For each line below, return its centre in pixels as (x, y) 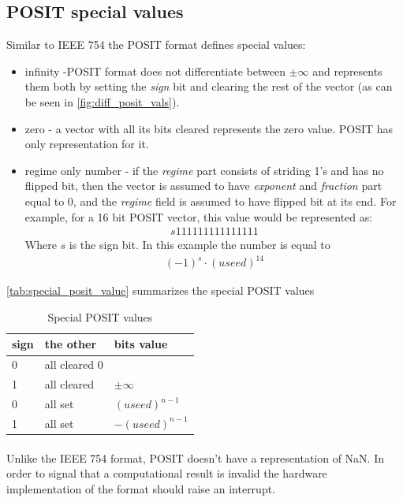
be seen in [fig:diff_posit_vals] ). (102, 101)
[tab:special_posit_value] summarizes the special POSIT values (160, 290)
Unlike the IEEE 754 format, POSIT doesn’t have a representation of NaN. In (196, 457)
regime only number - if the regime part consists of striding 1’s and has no (204, 170)
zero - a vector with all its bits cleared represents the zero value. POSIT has (209, 128)
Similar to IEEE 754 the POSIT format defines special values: (156, 45)
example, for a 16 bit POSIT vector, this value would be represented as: (199, 216)
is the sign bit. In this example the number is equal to (200, 245)
